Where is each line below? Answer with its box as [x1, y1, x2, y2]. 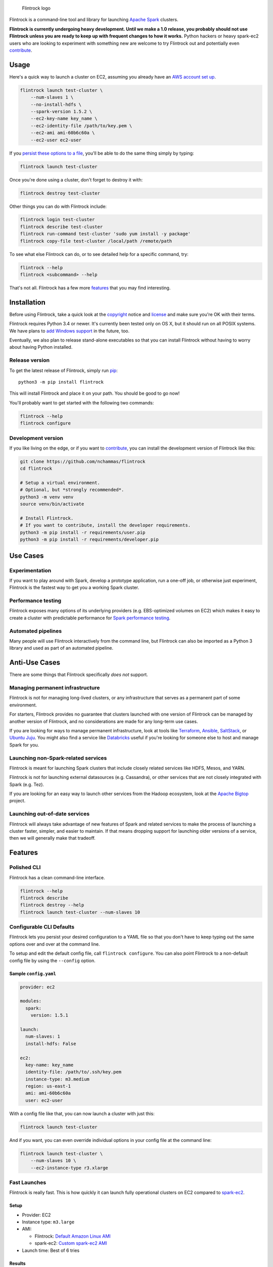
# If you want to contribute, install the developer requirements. [20, 523, 191, 528]
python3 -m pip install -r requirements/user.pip [20, 530, 146, 535]
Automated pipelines [9, 627, 62, 635]
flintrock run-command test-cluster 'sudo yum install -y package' [20, 231, 191, 237]
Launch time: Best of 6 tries [22, 1247, 80, 1253]
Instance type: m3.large [22, 1219, 75, 1225]
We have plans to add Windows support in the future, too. [9, 327, 130, 334]
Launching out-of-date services [9, 810, 90, 817]
